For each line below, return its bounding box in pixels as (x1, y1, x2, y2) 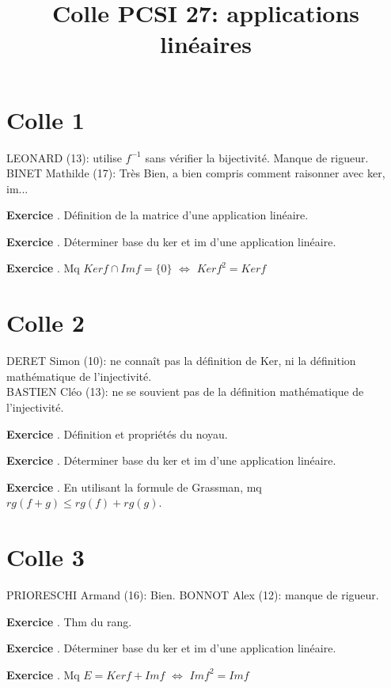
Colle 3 (6, 541, 85, 573)
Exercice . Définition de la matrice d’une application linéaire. (6, 207, 309, 223)
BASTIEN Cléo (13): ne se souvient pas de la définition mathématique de (6, 383, 364, 400)
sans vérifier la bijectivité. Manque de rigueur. (145, 149, 369, 165)
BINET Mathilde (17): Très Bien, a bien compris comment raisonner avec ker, (6, 165, 385, 181)
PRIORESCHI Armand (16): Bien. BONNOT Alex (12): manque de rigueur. (6, 587, 379, 603)
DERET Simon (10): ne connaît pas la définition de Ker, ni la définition (6, 352, 356, 369)
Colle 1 (6, 103, 85, 135)
